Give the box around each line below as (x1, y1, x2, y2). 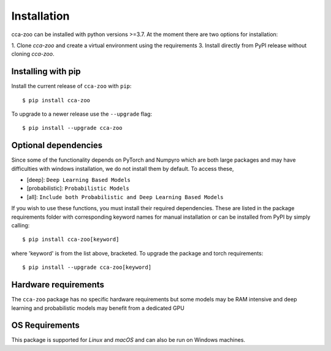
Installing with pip (11, 66, 81, 77)
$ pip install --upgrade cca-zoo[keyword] (22, 264, 152, 271)
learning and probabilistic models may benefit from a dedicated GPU (11, 304, 185, 312)
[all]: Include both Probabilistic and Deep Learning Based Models (26, 193, 224, 200)
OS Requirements (11, 320, 80, 331)
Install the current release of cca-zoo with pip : (11, 83, 132, 90)
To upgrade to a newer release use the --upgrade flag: (11, 110, 153, 118)
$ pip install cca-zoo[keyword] (22, 236, 120, 243)
